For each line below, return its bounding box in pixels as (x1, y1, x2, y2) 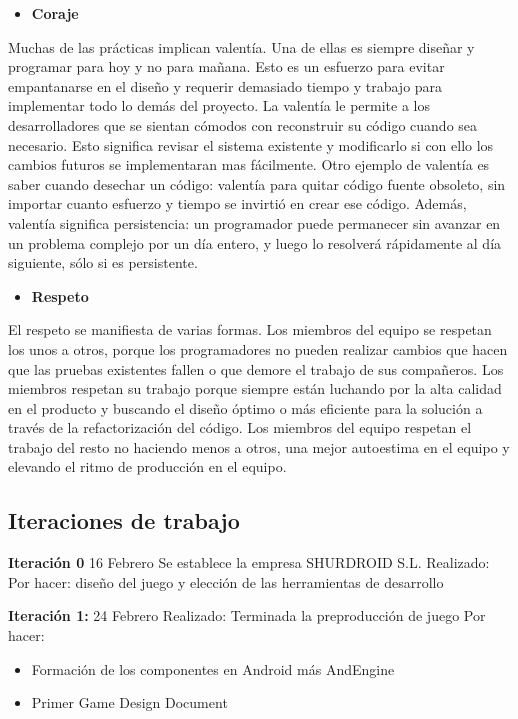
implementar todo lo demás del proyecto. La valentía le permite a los (8, 95, 430, 116)
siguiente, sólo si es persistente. (8, 252, 198, 273)
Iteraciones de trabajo (8, 505, 240, 536)
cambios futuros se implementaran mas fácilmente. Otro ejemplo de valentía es (8, 154, 490, 175)
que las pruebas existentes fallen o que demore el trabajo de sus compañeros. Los (8, 358, 504, 379)
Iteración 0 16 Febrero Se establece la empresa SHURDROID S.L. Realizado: (8, 552, 490, 573)
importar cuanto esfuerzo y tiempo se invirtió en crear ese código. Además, (8, 193, 467, 214)
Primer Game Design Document (31, 692, 228, 713)
